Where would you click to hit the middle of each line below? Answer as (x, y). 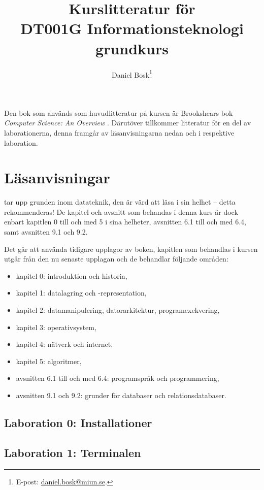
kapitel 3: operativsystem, (56, 327)
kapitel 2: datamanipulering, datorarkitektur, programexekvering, (118, 310)
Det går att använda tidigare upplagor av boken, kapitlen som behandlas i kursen (131, 249)
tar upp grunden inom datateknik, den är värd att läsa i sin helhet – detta (120, 202)
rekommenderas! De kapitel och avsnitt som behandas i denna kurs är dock (121, 211)
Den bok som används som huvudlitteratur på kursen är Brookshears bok (119, 112)
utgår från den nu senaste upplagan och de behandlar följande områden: (116, 259)
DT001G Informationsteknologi (132, 28)
